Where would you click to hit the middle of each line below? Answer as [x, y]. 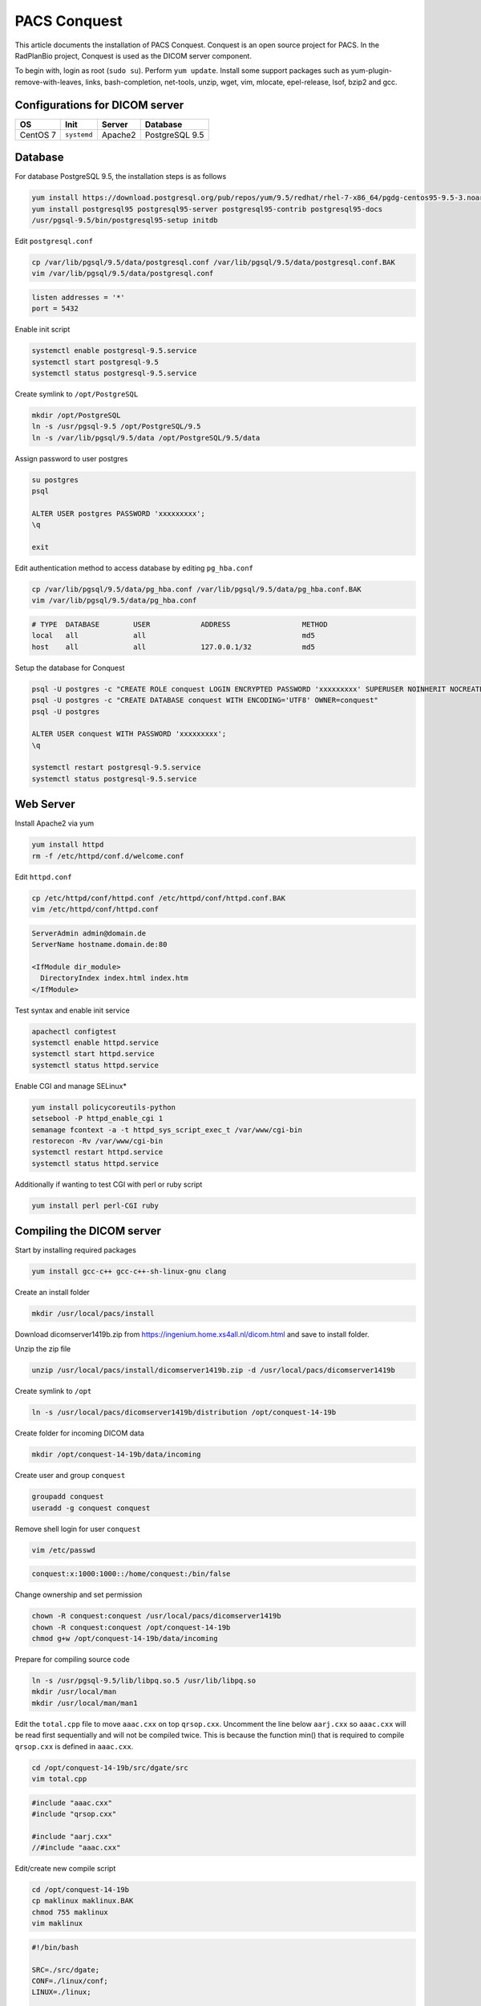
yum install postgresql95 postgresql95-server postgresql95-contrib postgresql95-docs [207, 209]
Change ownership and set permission [79, 1595]
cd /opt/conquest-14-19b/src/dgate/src [110, 1768]
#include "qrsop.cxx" [74, 1814]
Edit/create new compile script [65, 1869]
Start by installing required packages [75, 1250]
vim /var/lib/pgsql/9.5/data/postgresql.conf [123, 274]
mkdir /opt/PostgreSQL [76, 415]
